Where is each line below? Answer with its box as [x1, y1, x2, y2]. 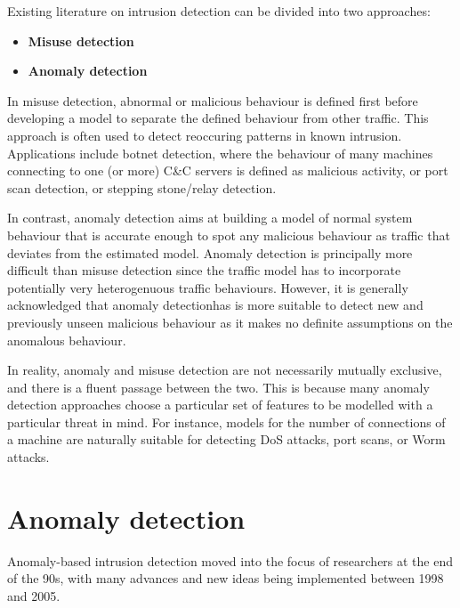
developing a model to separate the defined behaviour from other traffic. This [7, 109, 429, 127]
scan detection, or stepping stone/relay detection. [7, 178, 277, 197]
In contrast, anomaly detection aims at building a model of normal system [7, 208, 413, 227]
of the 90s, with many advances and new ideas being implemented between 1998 [7, 569, 444, 588]
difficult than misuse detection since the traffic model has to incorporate [7, 261, 401, 280]
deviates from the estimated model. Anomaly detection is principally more [7, 243, 413, 262]
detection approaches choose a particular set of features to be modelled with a [7, 395, 433, 414]
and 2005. [7, 586, 61, 604]
